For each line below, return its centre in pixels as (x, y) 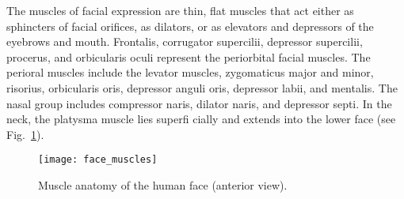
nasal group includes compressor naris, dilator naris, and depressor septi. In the (199, 103)
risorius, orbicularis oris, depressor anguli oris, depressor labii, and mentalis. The (202, 87)
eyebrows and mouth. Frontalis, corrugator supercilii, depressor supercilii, (185, 41)
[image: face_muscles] (98, 160)
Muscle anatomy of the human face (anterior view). (163, 185)
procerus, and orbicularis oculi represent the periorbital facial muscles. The (189, 56)
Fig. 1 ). (25, 134)
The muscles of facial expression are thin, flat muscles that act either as (180, 10)
